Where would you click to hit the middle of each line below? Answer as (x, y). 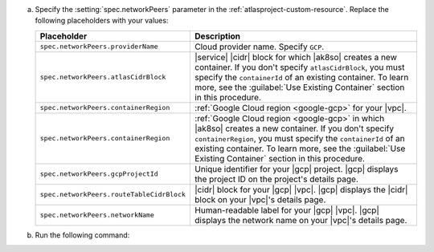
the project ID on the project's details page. (276, 179)
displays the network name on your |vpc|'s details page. (301, 220)
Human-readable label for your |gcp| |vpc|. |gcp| (287, 210)
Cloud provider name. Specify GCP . (259, 47)
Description (217, 36)
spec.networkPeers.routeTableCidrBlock (113, 195)
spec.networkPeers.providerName (99, 47)
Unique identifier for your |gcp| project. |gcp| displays (296, 169)
